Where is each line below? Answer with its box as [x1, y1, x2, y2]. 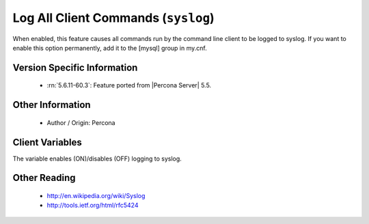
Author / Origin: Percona [46, 118, 115, 126]
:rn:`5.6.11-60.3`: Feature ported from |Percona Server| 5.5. [46, 81, 212, 89]
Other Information [12, 99, 92, 111]
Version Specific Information [12, 61, 138, 73]
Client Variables [12, 137, 82, 148]
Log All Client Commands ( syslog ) [12, 10, 215, 25]
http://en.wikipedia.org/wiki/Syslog [46, 192, 146, 200]
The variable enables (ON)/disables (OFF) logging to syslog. [12, 154, 182, 163]
